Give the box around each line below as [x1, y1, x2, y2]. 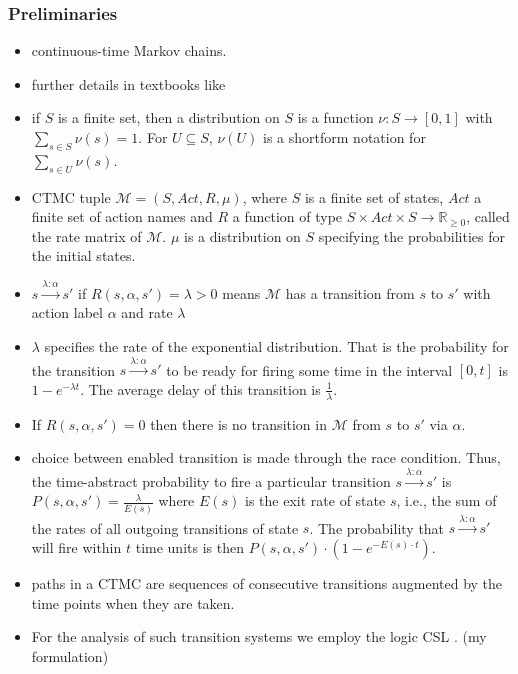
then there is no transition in [150, 413, 327, 434]
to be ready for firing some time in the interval [166, 359, 453, 380]
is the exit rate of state [245, 490, 386, 511]
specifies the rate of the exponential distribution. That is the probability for [44, 335, 509, 356]
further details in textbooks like [31, 73, 226, 94]
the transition [31, 359, 116, 380]
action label [31, 302, 103, 323]
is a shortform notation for [263, 127, 426, 147]
